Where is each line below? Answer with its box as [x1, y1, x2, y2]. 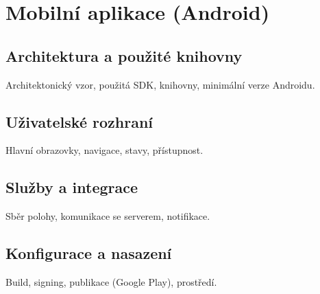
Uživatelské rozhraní [5, 111, 153, 132]
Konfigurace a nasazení [5, 242, 172, 264]
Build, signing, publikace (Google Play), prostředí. [5, 274, 217, 289]
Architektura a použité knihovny [5, 45, 243, 66]
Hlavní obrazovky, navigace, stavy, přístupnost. [5, 143, 204, 157]
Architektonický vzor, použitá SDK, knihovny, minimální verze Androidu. [5, 77, 315, 91]
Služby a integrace [5, 177, 138, 198]
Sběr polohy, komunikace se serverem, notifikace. [5, 209, 210, 223]
